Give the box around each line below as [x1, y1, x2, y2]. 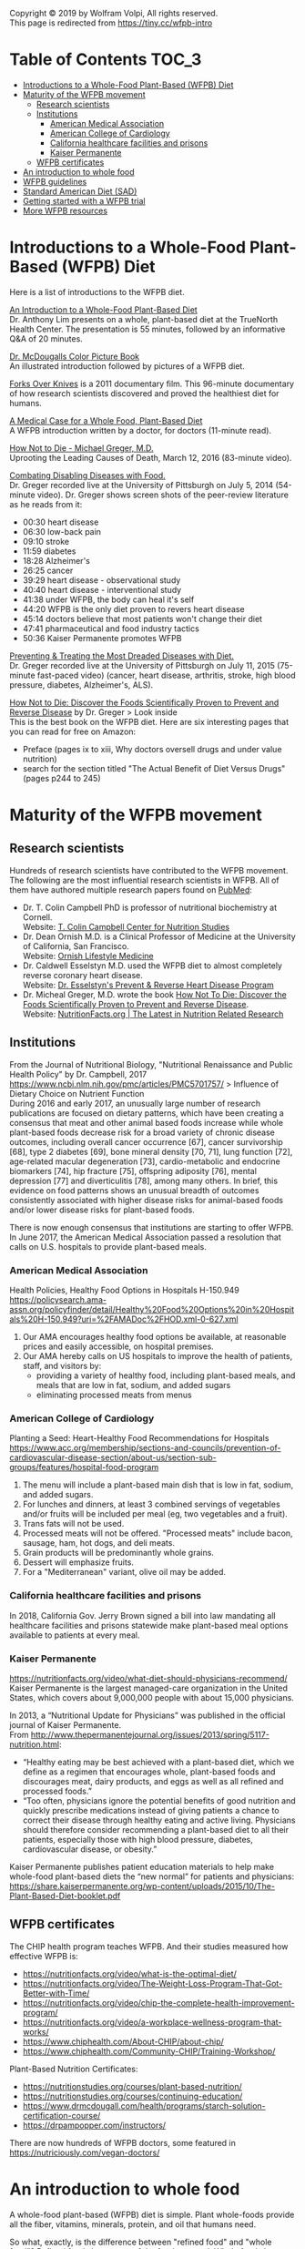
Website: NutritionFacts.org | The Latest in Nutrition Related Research [22, 1008, 284, 1019]
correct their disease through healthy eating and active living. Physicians [22, 1815, 296, 1825]
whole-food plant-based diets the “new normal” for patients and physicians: [9, 1871, 295, 1882]
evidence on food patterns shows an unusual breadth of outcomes [9, 1184, 259, 1196]
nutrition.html [9, 1739, 60, 1750]
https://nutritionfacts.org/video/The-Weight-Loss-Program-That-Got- [22, 1978, 283, 1988]
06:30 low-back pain [22, 526, 102, 537]
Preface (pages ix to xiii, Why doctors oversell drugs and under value [22, 743, 282, 754]
